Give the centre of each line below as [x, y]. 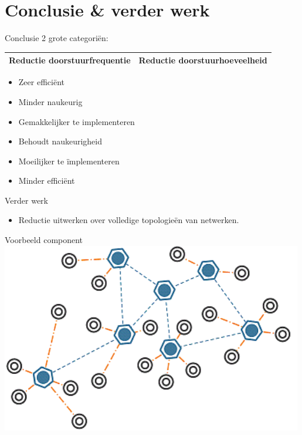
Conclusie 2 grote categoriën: [57, 38]
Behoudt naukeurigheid [60, 141]
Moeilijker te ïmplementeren [69, 161]
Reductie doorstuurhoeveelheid [203, 60]
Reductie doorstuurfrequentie [70, 60]
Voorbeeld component [44, 240]
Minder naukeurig [50, 101]
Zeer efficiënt [41, 82]
